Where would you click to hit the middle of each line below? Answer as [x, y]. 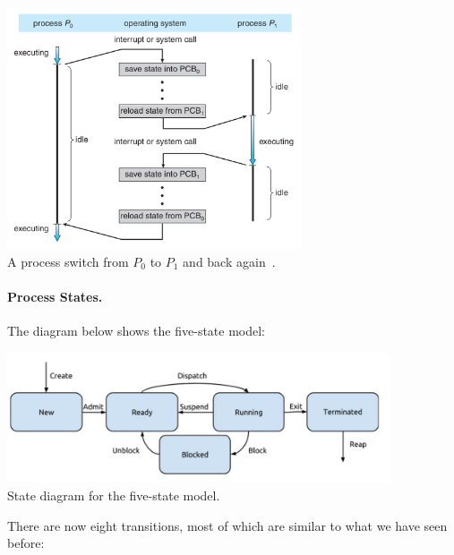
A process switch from [68, 261]
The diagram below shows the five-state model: [137, 331]
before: [26, 543]
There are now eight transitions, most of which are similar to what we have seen [227, 525]
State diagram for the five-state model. [114, 495]
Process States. [55, 297]
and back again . [229, 261]
